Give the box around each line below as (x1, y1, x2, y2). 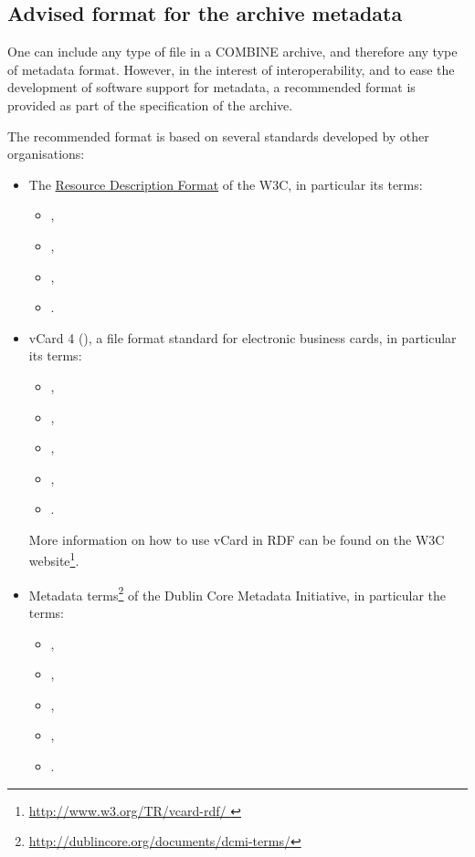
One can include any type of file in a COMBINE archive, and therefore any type (7, 42, 458, 61)
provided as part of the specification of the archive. (7, 95, 293, 114)
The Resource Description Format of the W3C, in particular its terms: (28, 174, 423, 193)
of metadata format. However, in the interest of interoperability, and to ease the (7, 59, 455, 78)
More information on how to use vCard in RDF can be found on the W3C (28, 529, 445, 549)
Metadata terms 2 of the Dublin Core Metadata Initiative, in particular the (28, 582, 447, 604)
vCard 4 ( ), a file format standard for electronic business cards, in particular (28, 328, 457, 347)
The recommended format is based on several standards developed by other (7, 126, 429, 145)
